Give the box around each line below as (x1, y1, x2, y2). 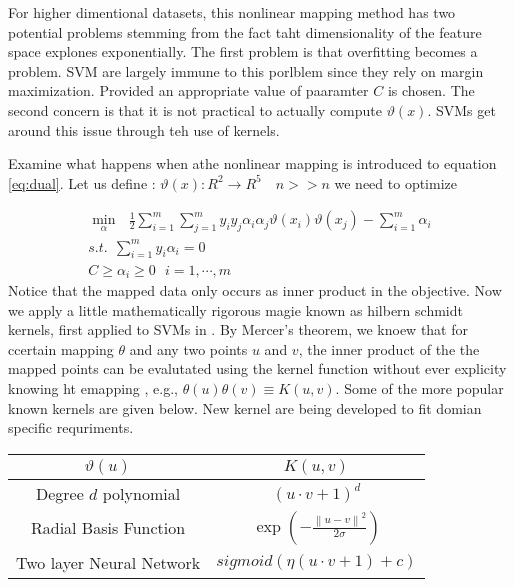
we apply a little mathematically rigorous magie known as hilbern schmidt (8, 299, 463, 320)
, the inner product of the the (298, 338, 480, 359)
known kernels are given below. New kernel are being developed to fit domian (8, 397, 482, 418)
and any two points (129, 338, 248, 359)
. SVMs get (427, 99, 496, 120)
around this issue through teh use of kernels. (8, 119, 280, 140)
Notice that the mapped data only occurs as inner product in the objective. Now (8, 279, 502, 300)
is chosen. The (387, 80, 475, 101)
